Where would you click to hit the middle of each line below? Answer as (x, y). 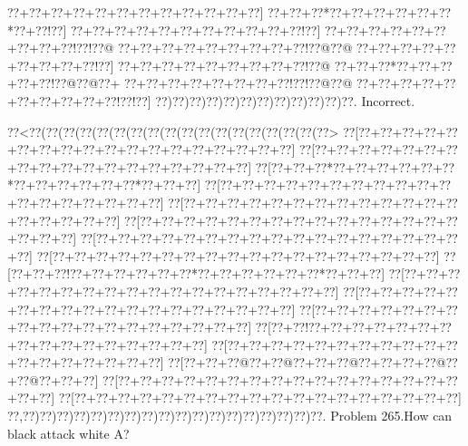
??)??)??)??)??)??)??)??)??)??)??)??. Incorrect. (285, 100)
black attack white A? (68, 433)
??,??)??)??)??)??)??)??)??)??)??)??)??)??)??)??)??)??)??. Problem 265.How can (230, 416)
